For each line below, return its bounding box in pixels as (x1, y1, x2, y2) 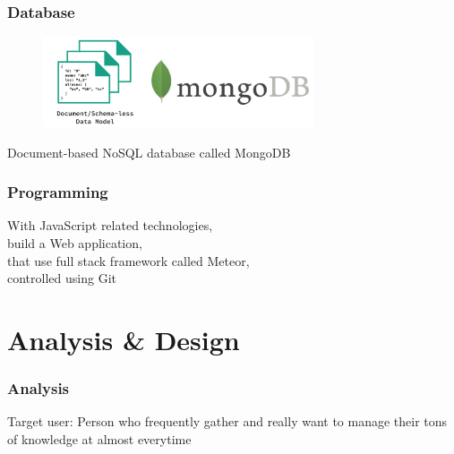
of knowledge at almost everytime (7, 429, 192, 448)
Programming (7, 181, 108, 203)
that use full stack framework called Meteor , (7, 251, 250, 270)
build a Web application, (7, 234, 142, 252)
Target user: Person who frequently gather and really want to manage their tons (7, 412, 448, 431)
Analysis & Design (7, 321, 240, 357)
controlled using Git (7, 269, 116, 287)
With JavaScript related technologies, (7, 216, 213, 235)
